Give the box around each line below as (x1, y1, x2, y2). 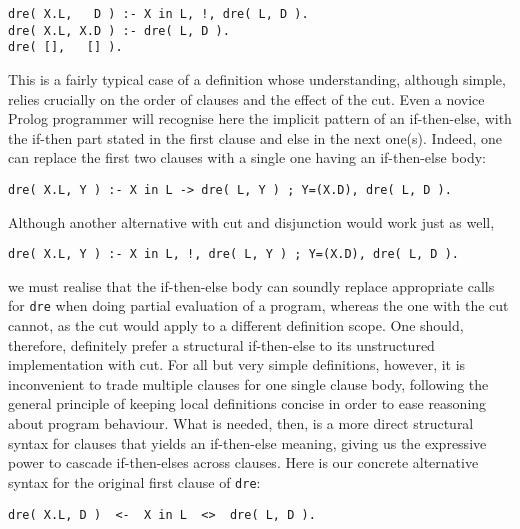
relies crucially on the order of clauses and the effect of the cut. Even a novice (8, 88, 485, 109)
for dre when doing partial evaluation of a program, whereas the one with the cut (8, 295, 509, 316)
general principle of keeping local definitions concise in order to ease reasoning (8, 393, 487, 414)
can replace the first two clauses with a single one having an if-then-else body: (8, 147, 487, 168)
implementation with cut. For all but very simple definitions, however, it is (8, 354, 466, 375)
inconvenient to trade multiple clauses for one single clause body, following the (8, 373, 489, 394)
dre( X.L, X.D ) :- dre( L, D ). (8, 23, 230, 38)
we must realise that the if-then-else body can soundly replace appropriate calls (8, 275, 495, 296)
